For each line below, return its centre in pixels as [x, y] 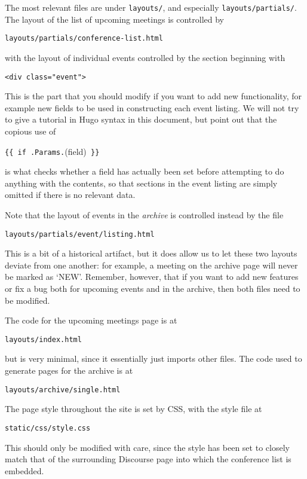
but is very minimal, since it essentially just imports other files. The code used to [153, 359]
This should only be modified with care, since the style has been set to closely [147, 447]
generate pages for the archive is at [69, 370]
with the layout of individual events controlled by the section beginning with [145, 57]
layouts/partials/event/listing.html [80, 234]
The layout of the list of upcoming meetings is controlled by [114, 19]
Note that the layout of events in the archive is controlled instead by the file [144, 214]
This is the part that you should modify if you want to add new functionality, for [153, 96]
